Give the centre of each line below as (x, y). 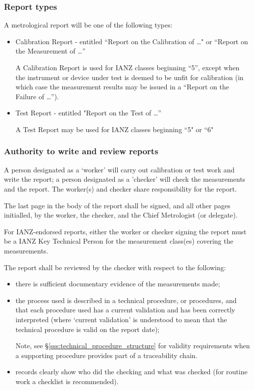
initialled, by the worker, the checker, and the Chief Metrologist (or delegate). (121, 215)
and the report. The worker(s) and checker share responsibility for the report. (120, 188)
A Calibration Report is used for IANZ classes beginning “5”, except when (127, 67)
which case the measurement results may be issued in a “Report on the (122, 87)
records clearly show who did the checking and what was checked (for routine (131, 372)
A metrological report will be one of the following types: (88, 25)
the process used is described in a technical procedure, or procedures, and (126, 300)
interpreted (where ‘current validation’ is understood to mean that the (121, 319)
